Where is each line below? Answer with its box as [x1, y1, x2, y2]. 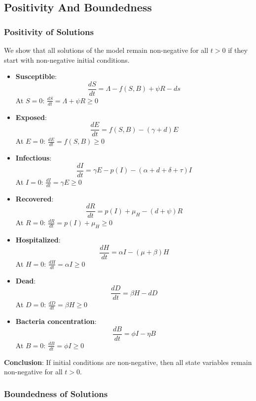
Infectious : [15, 153, 52, 163]
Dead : [15, 275, 36, 285]
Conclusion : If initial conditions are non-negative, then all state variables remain [4, 357, 252, 367]
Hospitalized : [15, 235, 61, 245]
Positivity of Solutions [4, 25, 94, 38]
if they [228, 45, 248, 55]
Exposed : [15, 112, 47, 122]
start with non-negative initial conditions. [4, 54, 130, 65]
